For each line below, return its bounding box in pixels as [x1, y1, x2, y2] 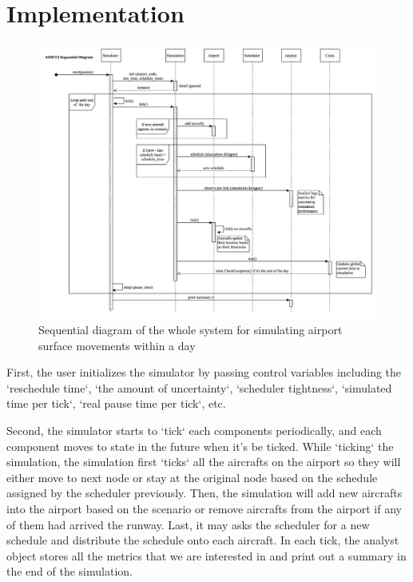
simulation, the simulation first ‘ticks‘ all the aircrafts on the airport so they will [6, 453, 401, 470]
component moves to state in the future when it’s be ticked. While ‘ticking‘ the [6, 437, 394, 454]
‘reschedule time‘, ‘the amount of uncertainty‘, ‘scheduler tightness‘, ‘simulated [6, 379, 392, 396]
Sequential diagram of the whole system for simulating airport [38, 321, 343, 337]
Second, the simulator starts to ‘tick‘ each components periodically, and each [6, 421, 382, 438]
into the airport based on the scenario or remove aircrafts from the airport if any [6, 500, 402, 516]
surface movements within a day [38, 337, 196, 353]
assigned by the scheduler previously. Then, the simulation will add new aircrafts [6, 484, 403, 501]
